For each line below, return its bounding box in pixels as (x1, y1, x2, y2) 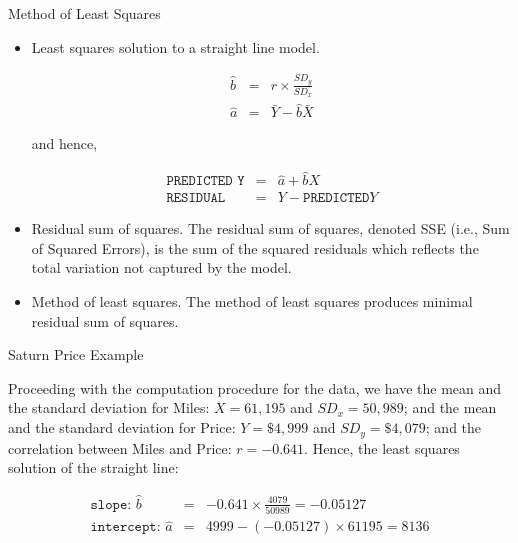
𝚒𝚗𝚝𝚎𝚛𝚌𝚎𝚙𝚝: (90, 520, 161, 535)
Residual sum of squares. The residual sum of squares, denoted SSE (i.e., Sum (31, 218, 510, 239)
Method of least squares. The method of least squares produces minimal (31, 291, 473, 312)
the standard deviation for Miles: (8, 397, 210, 418)
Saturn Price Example (8, 344, 144, 365)
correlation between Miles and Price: (8, 437, 232, 458)
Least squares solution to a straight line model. (31, 36, 320, 57)
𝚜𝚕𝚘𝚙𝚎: (90, 497, 132, 512)
